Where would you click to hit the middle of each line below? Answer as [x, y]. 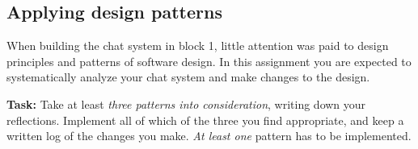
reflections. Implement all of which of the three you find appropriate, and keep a [205, 120]
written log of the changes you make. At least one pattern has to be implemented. [209, 136]
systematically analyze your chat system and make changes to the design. [188, 77]
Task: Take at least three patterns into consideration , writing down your [186, 103]
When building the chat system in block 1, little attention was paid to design [198, 46]
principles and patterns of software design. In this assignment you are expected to [209, 61]
